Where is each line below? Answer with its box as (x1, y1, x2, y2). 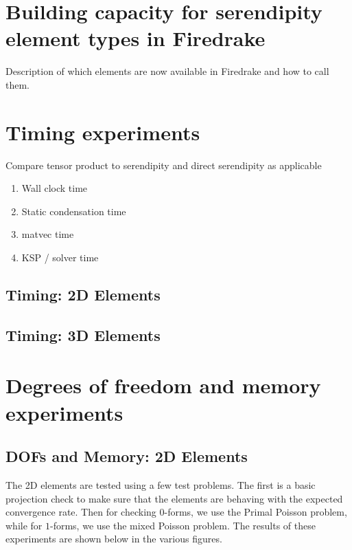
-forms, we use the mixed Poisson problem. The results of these (50, 518, 316, 532)
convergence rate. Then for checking (5, 505, 156, 519)
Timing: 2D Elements (5, 283, 161, 305)
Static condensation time (21, 203, 126, 218)
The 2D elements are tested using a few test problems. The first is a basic (5, 477, 316, 492)
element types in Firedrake (5, 24, 266, 52)
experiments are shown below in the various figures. (5, 531, 222, 546)
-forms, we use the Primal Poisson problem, (164, 505, 347, 519)
